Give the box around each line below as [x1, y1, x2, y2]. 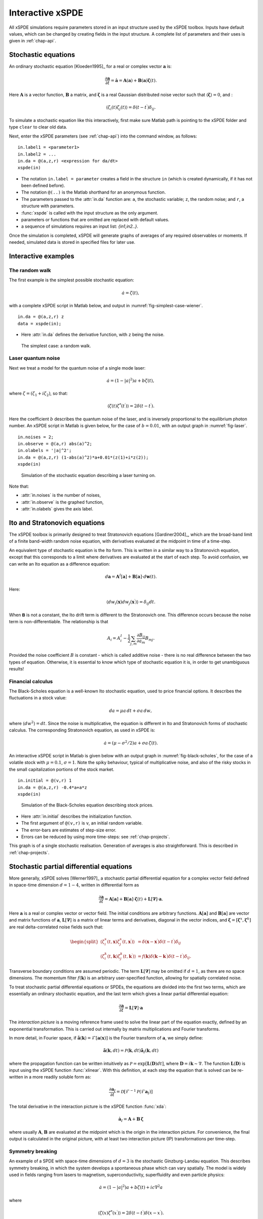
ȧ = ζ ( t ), [122, 290, 139, 295]
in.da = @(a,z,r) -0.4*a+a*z [18, 785, 87, 790]
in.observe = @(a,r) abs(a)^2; [18, 441, 93, 446]
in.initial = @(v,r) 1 [18, 778, 72, 784]
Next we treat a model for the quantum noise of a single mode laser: [9, 365, 146, 371]
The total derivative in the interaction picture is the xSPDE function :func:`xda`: [9, 1103, 167, 1109]
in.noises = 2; [18, 434, 54, 440]
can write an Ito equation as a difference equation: [9, 561, 110, 567]
